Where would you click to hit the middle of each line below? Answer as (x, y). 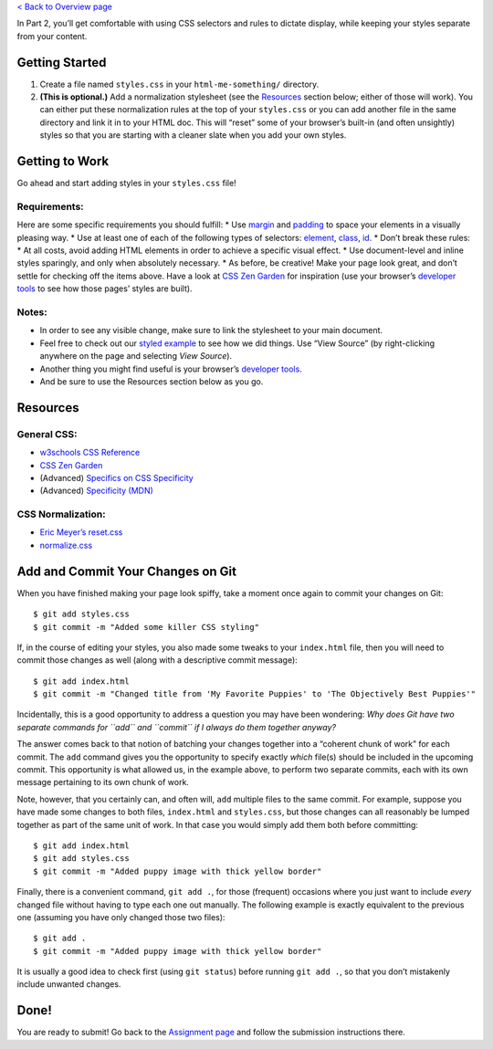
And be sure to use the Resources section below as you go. (152, 381)
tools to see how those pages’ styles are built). (105, 288)
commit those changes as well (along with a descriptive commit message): (157, 660)
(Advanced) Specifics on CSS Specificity (116, 477)
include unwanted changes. (69, 984)
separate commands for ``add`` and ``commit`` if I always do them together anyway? (177, 727)
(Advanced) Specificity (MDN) (97, 491)
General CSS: (47, 434)
